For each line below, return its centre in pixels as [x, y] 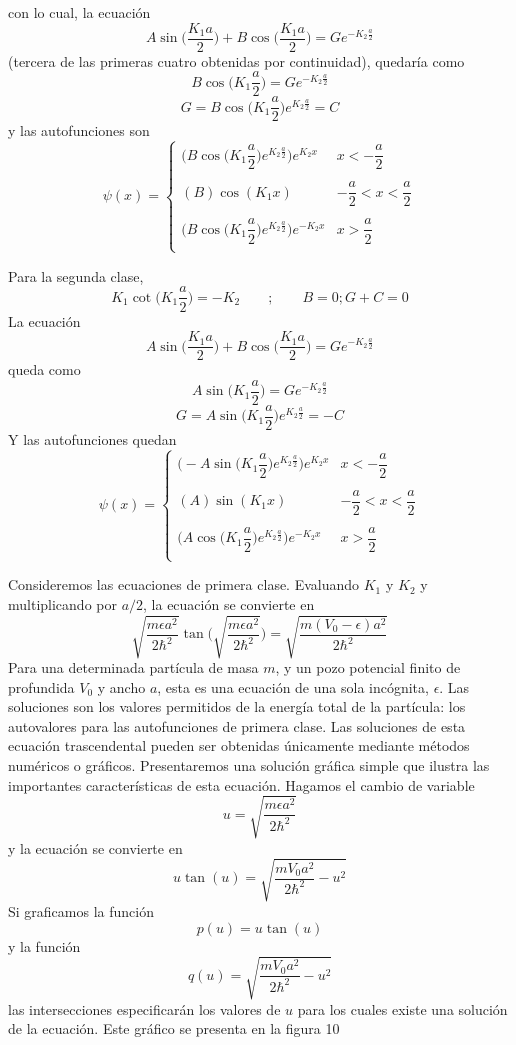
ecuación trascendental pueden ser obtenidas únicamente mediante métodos [239, 745]
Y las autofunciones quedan [92, 438]
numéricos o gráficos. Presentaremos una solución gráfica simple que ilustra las [249, 765]
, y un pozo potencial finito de [368, 667]
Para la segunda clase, [76, 275]
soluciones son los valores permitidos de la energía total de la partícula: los [237, 706]
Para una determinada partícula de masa [133, 667]
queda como [44, 369]
